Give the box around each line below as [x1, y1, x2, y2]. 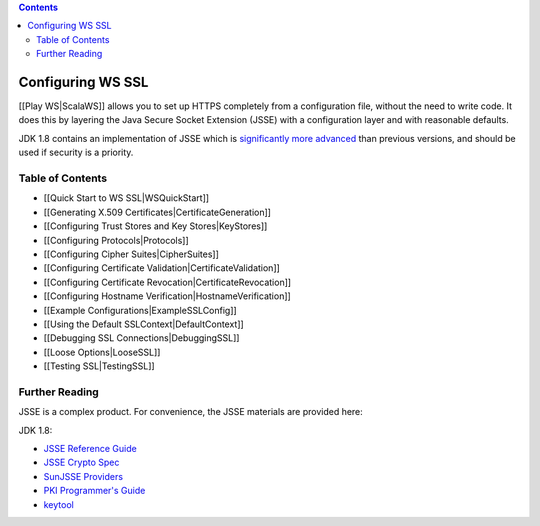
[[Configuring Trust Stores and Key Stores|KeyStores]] [43, 220, 268, 232]
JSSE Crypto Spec [43, 456, 120, 469]
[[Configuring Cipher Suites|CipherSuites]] [43, 248, 220, 260]
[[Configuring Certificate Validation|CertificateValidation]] [43, 262, 280, 274]
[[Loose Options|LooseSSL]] [43, 346, 161, 358]
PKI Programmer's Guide [43, 485, 146, 497]
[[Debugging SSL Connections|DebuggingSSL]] [43, 332, 240, 344]
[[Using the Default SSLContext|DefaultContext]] [43, 318, 244, 330]
